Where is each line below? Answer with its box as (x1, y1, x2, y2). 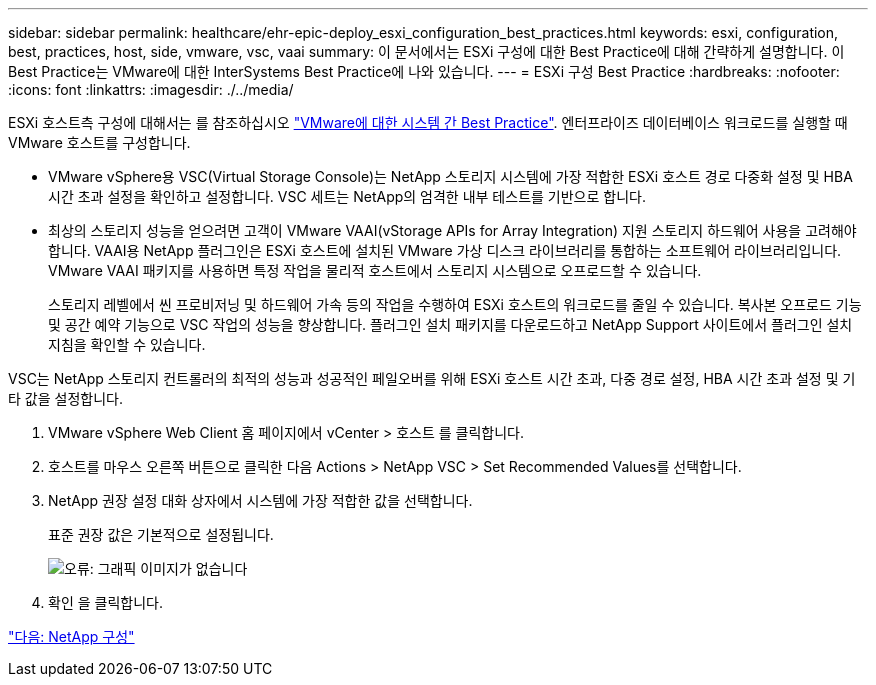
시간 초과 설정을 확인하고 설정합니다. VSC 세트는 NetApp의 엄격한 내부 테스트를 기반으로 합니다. (48, 188, 646, 205)
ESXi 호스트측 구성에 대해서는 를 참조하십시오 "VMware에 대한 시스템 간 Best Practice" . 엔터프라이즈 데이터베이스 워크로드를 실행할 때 (8, 114, 848, 131)
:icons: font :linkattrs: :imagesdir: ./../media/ (8, 81, 294, 98)
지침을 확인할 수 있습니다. (48, 336, 206, 353)
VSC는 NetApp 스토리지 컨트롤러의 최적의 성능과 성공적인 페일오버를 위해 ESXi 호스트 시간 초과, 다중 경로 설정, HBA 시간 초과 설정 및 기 (8, 370, 856, 387)
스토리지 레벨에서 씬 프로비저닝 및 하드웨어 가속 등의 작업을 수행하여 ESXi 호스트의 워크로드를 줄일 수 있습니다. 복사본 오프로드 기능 (48, 296, 862, 313)
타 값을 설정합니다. (8, 390, 123, 407)
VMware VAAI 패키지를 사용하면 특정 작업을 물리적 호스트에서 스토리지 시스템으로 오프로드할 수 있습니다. (48, 262, 702, 279)
